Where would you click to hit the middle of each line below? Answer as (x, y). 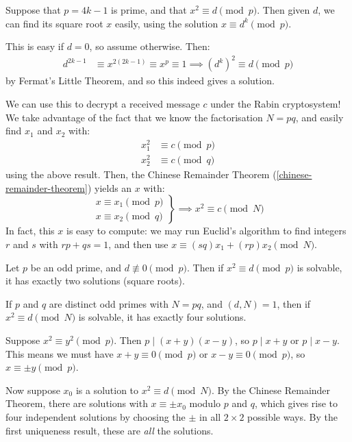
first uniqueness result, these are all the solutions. (110, 430)
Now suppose (33, 390)
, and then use (138, 244)
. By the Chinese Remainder (271, 390)
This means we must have (60, 353)
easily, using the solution (166, 23)
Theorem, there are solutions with (77, 403)
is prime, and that (149, 10)
